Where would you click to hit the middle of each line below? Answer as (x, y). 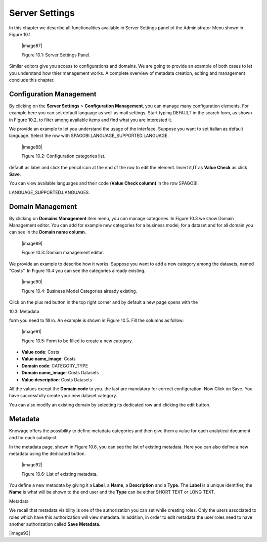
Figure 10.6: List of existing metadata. (60, 474)
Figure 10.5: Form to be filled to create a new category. (77, 341)
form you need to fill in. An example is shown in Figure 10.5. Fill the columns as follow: (96, 320)
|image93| (20, 533)
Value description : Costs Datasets (57, 380)
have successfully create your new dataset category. (63, 396)
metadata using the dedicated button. (47, 453)
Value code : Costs (40, 352)
